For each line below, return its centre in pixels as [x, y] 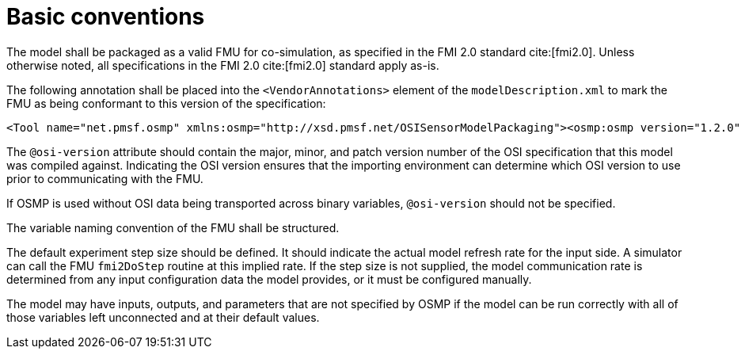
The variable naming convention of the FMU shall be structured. [173, 227]
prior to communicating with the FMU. [105, 178]
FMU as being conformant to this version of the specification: [166, 103]
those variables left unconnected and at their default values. [163, 317]
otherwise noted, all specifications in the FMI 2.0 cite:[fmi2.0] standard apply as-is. [223, 65]
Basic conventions [106, 17]
